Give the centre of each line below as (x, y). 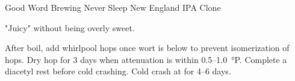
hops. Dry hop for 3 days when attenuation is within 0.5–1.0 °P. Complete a (146, 59)
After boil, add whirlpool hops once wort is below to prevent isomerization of (147, 48)
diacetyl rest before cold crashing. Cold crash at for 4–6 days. (118, 71)
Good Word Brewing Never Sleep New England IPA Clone (113, 7)
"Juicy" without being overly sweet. (70, 27)
